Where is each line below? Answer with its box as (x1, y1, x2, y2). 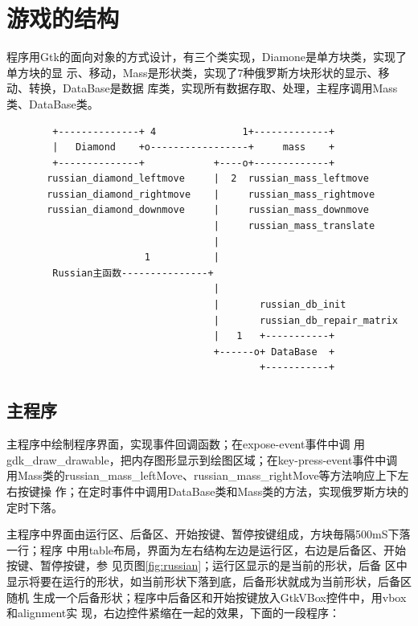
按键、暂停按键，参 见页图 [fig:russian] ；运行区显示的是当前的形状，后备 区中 (6, 557, 408, 574)
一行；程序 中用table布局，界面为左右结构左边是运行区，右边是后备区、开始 (6, 541, 406, 558)
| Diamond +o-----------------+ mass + (52, 141, 335, 153)
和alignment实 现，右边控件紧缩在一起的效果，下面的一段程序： (6, 604, 340, 621)
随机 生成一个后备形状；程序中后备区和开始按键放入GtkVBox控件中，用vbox (6, 588, 407, 605)
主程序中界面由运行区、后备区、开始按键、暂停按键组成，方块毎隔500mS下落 (6, 526, 411, 542)
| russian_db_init (213, 299, 346, 311)
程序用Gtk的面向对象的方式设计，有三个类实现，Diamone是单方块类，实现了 (6, 48, 408, 65)
